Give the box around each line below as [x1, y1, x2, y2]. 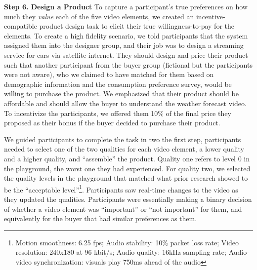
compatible [4, 21, 37, 31]
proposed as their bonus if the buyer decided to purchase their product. [4, 117, 220, 128]
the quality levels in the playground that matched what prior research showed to [4, 173, 248, 183]
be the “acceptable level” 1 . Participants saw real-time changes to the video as [4, 183, 238, 194]
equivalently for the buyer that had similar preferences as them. [4, 213, 197, 224]
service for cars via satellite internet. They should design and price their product [4, 49, 248, 60]
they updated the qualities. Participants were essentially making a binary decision [4, 193, 252, 204]
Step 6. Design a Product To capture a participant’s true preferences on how [4, 1, 248, 11]
